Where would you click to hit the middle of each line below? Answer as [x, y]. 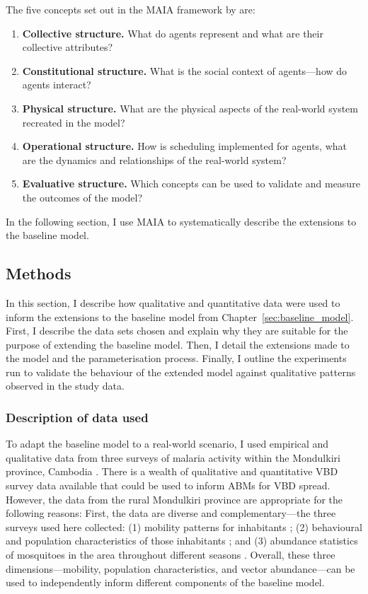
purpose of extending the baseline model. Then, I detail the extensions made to [178, 344]
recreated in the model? [74, 122]
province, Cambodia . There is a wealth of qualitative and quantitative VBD [172, 471]
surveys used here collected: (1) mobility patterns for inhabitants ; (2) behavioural [184, 526]
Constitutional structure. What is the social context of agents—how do [185, 70]
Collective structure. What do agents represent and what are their [173, 33]
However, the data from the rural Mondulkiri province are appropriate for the [174, 499]
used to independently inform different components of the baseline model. [165, 582]
